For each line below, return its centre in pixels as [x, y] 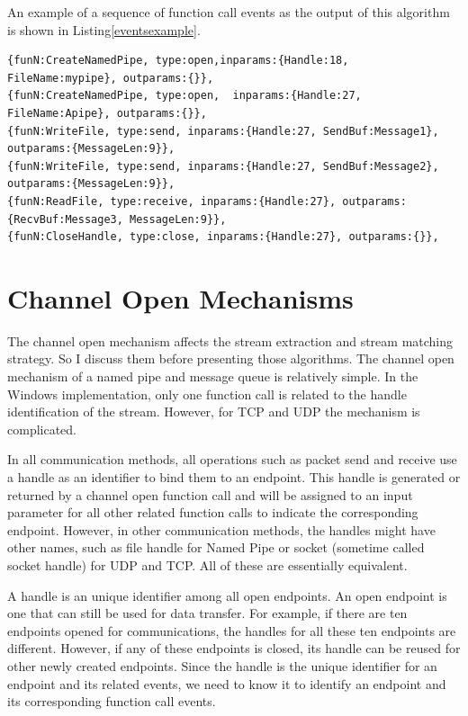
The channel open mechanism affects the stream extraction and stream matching [230, 340]
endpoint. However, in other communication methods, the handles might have [221, 529]
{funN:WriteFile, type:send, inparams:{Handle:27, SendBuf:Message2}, [223, 166]
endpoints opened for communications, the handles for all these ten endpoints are [232, 630]
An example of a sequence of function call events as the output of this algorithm [229, 12]
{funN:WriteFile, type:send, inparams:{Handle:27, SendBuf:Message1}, [223, 131]
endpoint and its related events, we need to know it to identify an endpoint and [227, 683]
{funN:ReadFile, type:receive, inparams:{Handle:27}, [172, 201]
